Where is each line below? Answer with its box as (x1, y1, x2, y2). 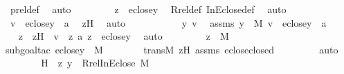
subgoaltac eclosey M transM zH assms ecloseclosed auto (6, 42, 338, 56)
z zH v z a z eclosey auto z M (18, 29, 229, 43)
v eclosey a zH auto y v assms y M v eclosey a (10, 15, 327, 29)
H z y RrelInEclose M (41, 56, 150, 70)
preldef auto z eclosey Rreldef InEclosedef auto (10, 2, 287, 16)
